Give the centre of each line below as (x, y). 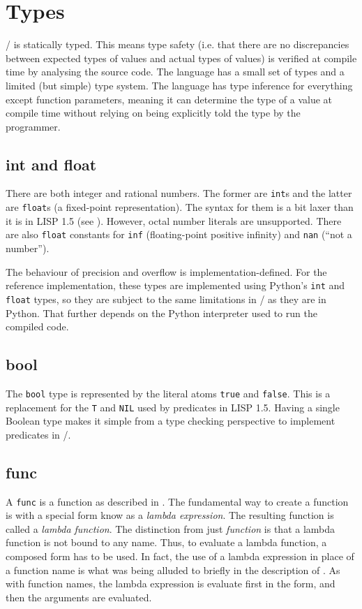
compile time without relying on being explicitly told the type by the (153, 113)
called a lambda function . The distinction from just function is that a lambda (171, 528)
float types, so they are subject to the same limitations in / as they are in (166, 299)
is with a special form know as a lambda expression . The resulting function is (170, 515)
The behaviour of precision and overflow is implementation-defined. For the (166, 271)
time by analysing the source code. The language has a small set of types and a (175, 72)
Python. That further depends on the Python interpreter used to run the (161, 313)
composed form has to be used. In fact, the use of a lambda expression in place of (180, 556)
